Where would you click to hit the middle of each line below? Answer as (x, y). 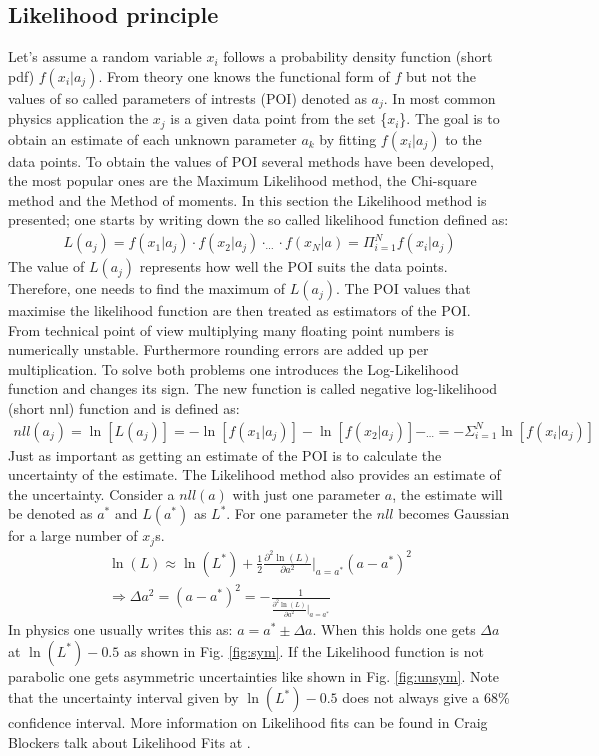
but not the (440, 75)
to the (463, 138)
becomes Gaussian (454, 513)
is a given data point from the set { (279, 118)
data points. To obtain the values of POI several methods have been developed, (251, 160)
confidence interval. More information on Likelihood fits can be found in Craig (248, 722)
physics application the (78, 118)
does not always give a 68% (426, 697)
